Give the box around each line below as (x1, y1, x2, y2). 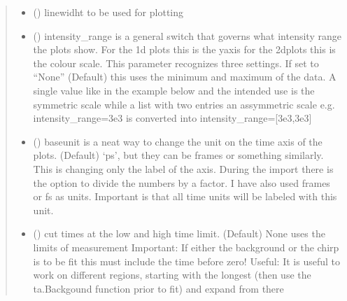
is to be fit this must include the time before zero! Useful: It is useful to (33, 253, 340, 268)
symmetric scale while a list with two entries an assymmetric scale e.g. (33, 97, 335, 111)
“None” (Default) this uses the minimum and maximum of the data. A (33, 69, 337, 84)
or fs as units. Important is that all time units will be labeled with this (33, 189, 337, 204)
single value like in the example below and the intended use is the (33, 83, 315, 97)
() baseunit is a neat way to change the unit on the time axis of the (33, 134, 323, 148)
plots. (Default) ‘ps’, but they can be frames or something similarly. (33, 148, 324, 162)
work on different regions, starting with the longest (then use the (33, 267, 311, 282)
